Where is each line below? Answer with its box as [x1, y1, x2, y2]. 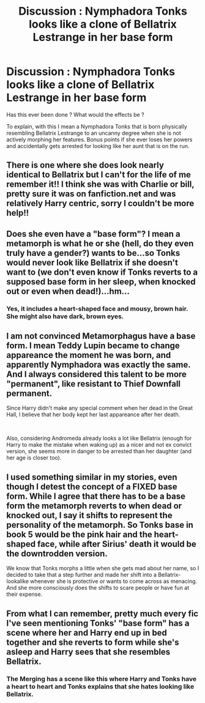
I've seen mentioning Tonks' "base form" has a [6, 618, 190, 628]
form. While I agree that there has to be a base [6, 491, 185, 501]
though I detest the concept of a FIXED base [6, 482, 177, 492]
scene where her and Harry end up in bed [6, 627, 167, 638]
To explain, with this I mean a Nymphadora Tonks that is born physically [6, 122, 188, 130]
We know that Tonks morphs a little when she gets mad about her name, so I [6, 565, 199, 572]
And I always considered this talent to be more [6, 369, 187, 380]
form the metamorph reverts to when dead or [6, 500, 182, 511]
